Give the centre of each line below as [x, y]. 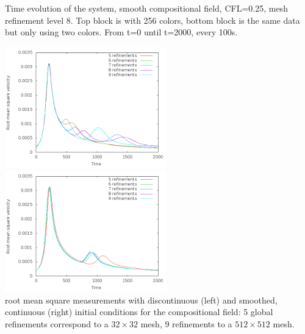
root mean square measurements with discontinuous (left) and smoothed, [141, 300]
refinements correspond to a [57, 324]
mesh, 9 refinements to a [186, 324]
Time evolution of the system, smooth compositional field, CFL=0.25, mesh [146, 8]
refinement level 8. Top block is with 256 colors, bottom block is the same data [152, 20]
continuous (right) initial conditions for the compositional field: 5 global [139, 312]
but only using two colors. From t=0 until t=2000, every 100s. [121, 32]
